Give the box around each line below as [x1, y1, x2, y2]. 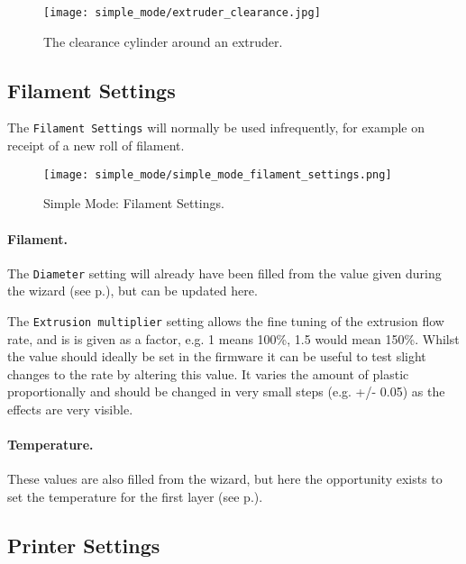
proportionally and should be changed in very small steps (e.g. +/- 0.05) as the [7, 382, 445, 401]
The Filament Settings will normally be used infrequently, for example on [7, 118, 425, 137]
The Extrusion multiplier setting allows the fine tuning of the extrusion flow [7, 312, 444, 330]
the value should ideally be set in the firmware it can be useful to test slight [7, 347, 426, 366]
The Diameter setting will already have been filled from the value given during [7, 263, 442, 282]
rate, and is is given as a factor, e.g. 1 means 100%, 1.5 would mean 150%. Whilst [7, 329, 460, 348]
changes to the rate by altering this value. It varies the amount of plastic [7, 364, 409, 383]
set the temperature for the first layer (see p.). [7, 487, 263, 506]
